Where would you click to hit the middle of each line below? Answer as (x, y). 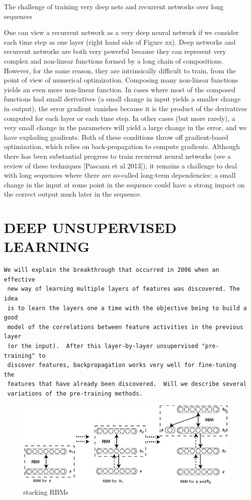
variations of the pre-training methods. (75, 393)
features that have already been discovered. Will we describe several (127, 384)
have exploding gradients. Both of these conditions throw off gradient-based (116, 137)
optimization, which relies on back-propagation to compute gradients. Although (122, 146)
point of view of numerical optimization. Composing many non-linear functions (121, 80)
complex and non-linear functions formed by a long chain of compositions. (114, 60)
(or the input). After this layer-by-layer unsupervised (103, 346)
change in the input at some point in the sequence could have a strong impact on (124, 184)
